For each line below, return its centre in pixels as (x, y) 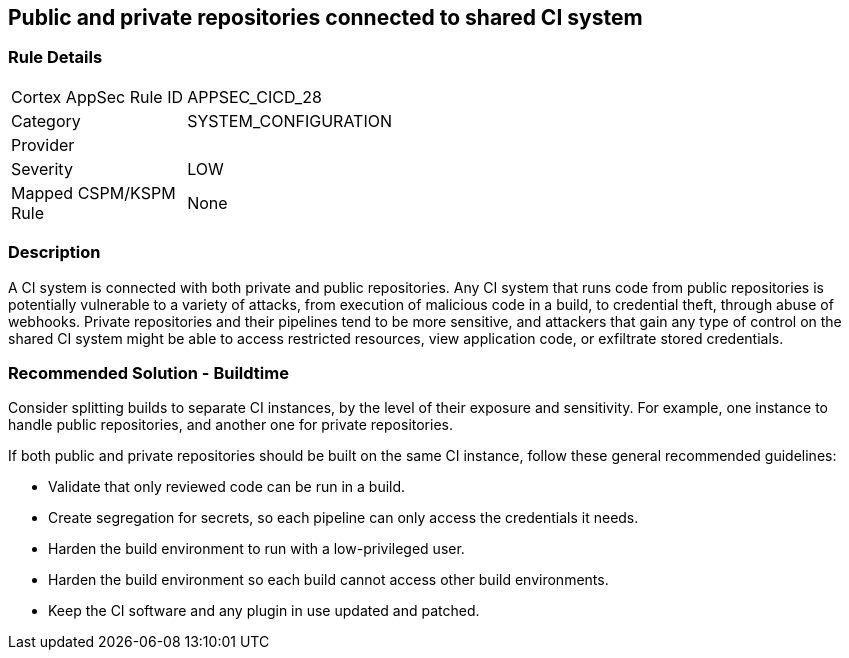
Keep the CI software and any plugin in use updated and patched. (264, 611)
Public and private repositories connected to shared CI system (325, 17)
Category (46, 120)
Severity (42, 168)
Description (54, 252)
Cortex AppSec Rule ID (97, 96)
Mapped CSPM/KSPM (93, 192)
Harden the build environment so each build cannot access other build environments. (328, 580)
